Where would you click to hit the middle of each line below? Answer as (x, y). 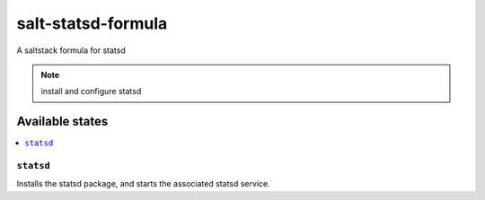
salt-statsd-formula (92, 23)
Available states (62, 122)
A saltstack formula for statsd (71, 50)
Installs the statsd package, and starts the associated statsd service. (143, 184)
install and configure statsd (91, 91)
